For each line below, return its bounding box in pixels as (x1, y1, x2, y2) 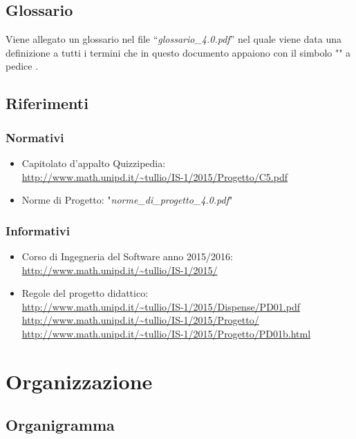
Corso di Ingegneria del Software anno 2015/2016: (21, 248, 233, 263)
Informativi (6, 222, 70, 239)
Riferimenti (6, 92, 88, 114)
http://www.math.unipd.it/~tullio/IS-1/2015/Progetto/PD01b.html (21, 326, 311, 340)
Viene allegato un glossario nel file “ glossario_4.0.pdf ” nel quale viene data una (6, 32, 342, 46)
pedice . (6, 59, 39, 73)
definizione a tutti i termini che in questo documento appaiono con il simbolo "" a (6, 45, 351, 59)
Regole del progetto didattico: (21, 286, 149, 300)
